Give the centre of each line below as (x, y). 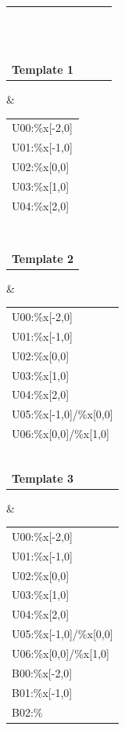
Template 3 (43, 478)
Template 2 (43, 258)
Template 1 (43, 69)
